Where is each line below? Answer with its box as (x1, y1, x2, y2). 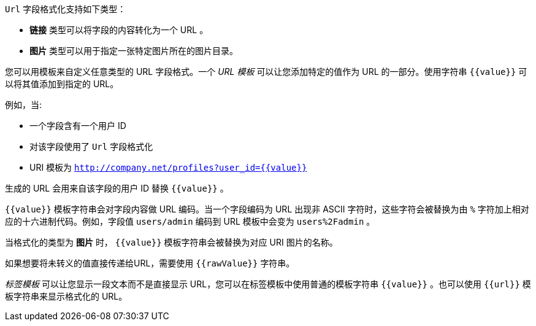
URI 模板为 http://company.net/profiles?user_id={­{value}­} (29, 162, 307, 173)
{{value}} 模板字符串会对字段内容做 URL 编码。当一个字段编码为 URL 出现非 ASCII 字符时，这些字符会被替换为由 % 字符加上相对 (5, 204, 529, 214)
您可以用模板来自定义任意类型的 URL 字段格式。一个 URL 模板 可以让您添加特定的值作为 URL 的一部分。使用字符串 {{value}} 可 (5, 66, 527, 77)
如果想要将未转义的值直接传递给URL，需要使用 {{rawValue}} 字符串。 (5, 258, 295, 268)
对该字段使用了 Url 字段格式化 (29, 141, 153, 152)
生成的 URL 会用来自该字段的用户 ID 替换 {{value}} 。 (5, 183, 229, 193)
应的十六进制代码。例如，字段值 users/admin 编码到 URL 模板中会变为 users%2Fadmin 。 (5, 216, 375, 227)
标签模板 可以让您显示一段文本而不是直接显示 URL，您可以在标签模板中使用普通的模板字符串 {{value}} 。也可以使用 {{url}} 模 (5, 279, 531, 289)
